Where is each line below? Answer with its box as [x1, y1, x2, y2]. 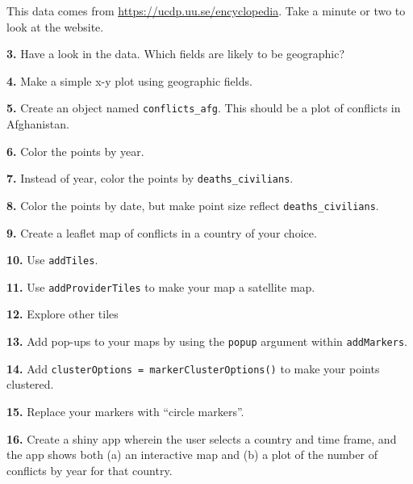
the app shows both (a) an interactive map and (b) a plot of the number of [6, 446, 378, 463]
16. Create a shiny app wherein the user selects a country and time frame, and [6, 430, 397, 447]
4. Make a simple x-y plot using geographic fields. [6, 72, 252, 89]
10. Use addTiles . [6, 251, 98, 268]
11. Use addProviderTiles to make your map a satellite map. [6, 278, 315, 295]
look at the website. [6, 18, 104, 35]
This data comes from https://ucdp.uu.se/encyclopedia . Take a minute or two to [6, 2, 406, 19]
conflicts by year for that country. [6, 461, 173, 478]
